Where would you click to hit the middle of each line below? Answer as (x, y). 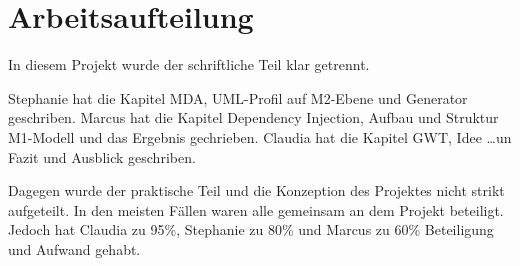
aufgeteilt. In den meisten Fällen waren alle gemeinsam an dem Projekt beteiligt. (256, 209)
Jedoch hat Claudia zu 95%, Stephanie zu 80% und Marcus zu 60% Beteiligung (251, 229)
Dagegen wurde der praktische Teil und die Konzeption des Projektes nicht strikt (256, 190)
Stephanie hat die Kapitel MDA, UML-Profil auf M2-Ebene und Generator (238, 97)
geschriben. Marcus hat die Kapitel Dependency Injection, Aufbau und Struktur (253, 117)
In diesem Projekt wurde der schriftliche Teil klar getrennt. (189, 64)
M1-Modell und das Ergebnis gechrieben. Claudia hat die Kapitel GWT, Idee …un (260, 136)
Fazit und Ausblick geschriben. (102, 156)
